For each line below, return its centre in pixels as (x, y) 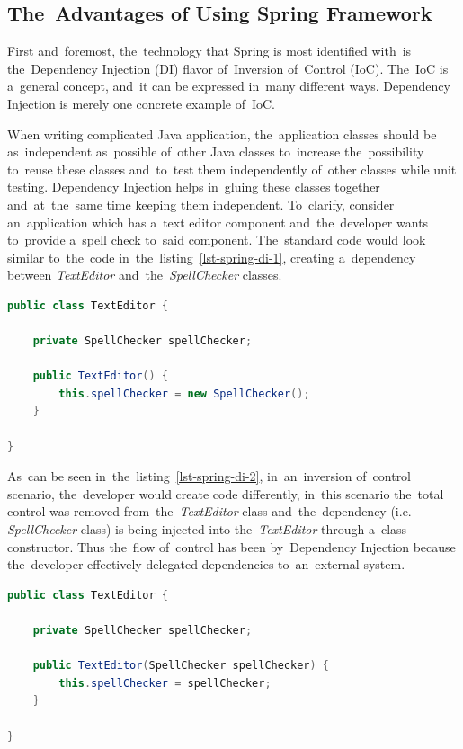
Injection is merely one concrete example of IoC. (142, 103)
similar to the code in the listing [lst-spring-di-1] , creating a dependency (212, 257)
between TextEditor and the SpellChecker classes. (145, 275)
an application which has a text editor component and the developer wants (218, 222)
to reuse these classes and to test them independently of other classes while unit (232, 169)
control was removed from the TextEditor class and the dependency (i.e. (209, 511)
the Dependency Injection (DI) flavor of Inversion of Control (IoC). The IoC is (228, 68)
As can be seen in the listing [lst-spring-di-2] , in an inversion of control (209, 476)
